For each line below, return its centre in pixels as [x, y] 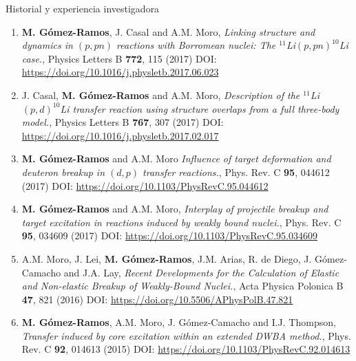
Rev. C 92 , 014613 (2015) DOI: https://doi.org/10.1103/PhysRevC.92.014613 [186, 349]
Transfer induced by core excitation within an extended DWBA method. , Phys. [186, 335]
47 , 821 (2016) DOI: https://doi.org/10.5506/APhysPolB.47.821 [157, 299]
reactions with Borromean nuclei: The [196, 45]
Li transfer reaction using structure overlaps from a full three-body [200, 108]
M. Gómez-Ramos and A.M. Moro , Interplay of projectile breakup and [175, 209]
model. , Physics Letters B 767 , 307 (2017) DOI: [123, 122]
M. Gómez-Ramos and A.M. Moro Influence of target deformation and [176, 158]
